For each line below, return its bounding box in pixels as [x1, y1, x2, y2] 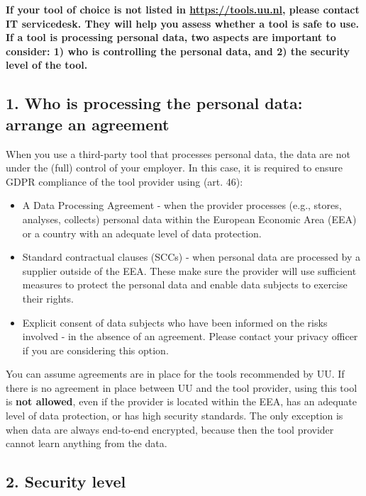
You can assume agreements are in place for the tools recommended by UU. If [6, 366, 345, 381]
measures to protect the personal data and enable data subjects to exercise [22, 277, 348, 292]
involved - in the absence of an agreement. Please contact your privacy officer [22, 329, 358, 344]
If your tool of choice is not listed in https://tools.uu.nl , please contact [6, 2, 360, 16]
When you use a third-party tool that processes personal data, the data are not [6, 146, 350, 161]
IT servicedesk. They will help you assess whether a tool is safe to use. [6, 16, 360, 30]
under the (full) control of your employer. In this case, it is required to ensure [6, 160, 343, 175]
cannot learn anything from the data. [6, 436, 167, 451]
